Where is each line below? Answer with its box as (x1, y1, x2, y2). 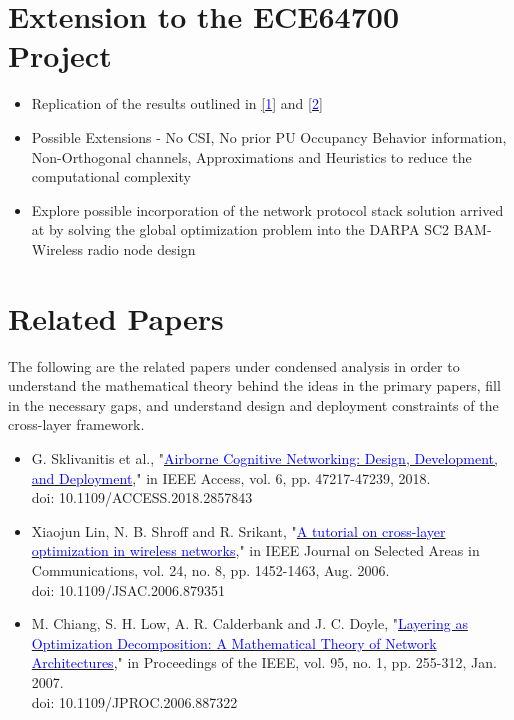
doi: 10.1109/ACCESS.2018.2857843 (31, 487, 253, 508)
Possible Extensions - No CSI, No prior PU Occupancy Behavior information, (31, 126, 507, 147)
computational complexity (31, 166, 191, 187)
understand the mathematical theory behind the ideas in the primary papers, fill (8, 375, 501, 396)
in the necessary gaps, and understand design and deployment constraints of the (8, 394, 499, 415)
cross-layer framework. (8, 414, 145, 435)
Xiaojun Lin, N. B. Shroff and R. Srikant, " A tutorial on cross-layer (31, 520, 446, 541)
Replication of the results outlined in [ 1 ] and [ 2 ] (31, 93, 323, 114)
